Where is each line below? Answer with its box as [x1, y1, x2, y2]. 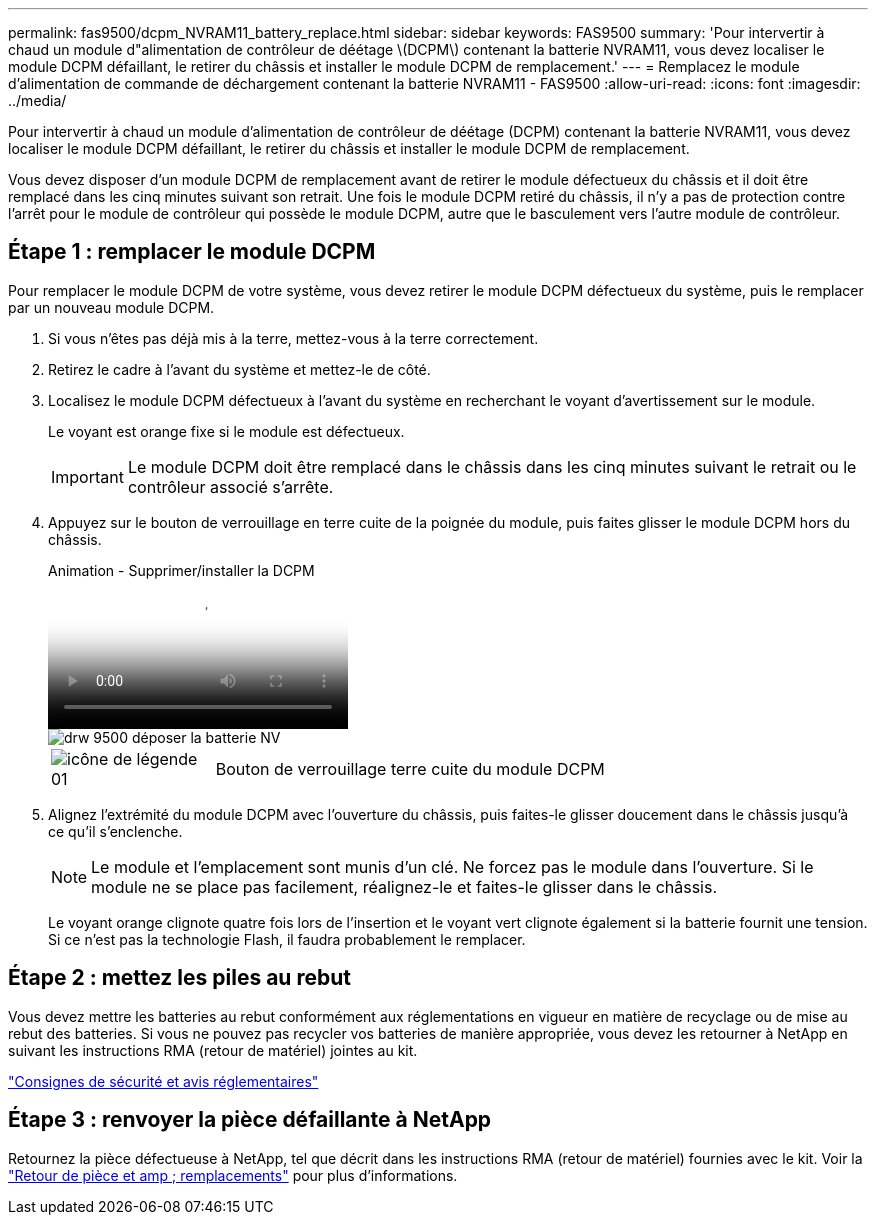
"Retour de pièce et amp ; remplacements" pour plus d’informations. [8, 1166, 458, 1184]
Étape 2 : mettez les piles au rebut [8, 965, 351, 991]
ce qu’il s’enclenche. [48, 822, 183, 840]
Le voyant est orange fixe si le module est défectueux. [48, 422, 405, 440]
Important [51, 466, 124, 487]
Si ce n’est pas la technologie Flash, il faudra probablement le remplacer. [48, 930, 526, 948]
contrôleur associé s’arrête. [127, 476, 334, 497]
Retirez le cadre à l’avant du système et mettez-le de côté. [48, 360, 431, 378]
